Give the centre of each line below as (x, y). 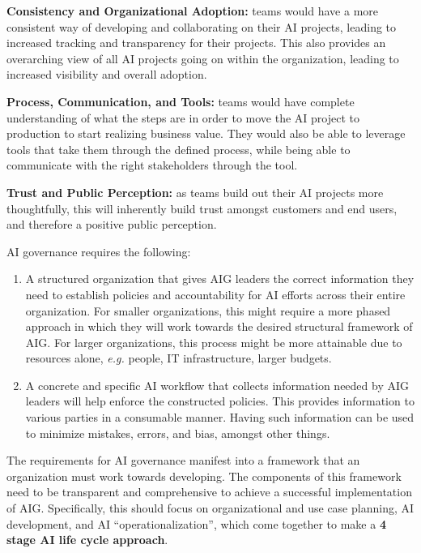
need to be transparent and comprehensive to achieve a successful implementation (209, 492)
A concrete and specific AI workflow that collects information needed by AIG (217, 385)
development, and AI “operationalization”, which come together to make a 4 (196, 523)
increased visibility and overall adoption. (107, 74)
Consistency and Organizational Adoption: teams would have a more (193, 11)
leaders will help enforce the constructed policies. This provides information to (220, 401)
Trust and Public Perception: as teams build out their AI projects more (195, 192)
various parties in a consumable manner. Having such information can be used (220, 417)
